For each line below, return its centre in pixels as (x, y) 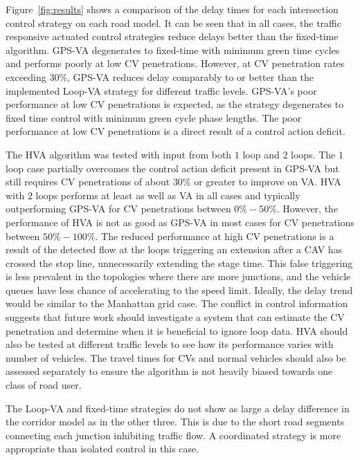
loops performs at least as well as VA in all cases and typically (168, 195)
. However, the (307, 209)
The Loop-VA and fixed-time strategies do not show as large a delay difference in (178, 408)
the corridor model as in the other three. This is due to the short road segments (175, 422)
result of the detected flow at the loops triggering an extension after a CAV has (174, 249)
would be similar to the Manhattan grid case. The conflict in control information (177, 303)
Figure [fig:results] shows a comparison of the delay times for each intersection (172, 9)
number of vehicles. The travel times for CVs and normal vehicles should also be (176, 357)
